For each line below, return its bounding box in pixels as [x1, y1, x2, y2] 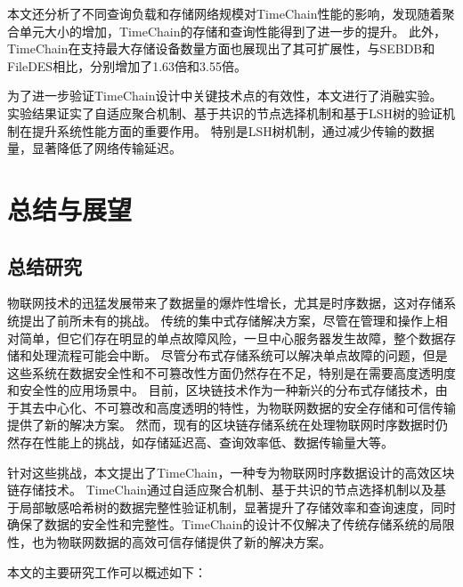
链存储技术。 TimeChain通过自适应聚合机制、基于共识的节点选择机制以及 [7, 480, 435, 499]
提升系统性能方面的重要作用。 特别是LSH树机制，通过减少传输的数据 [31, 121, 435, 140]
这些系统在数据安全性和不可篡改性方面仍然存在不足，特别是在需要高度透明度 [7, 363, 456, 382]
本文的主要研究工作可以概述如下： [7, 562, 207, 581]
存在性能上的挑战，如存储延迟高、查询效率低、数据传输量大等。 [19, 433, 394, 452]
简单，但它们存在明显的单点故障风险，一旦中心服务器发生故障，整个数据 [19, 328, 443, 347]
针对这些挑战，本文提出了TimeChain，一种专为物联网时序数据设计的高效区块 [7, 462, 455, 481]
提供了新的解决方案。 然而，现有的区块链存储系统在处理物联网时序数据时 [7, 415, 435, 434]
